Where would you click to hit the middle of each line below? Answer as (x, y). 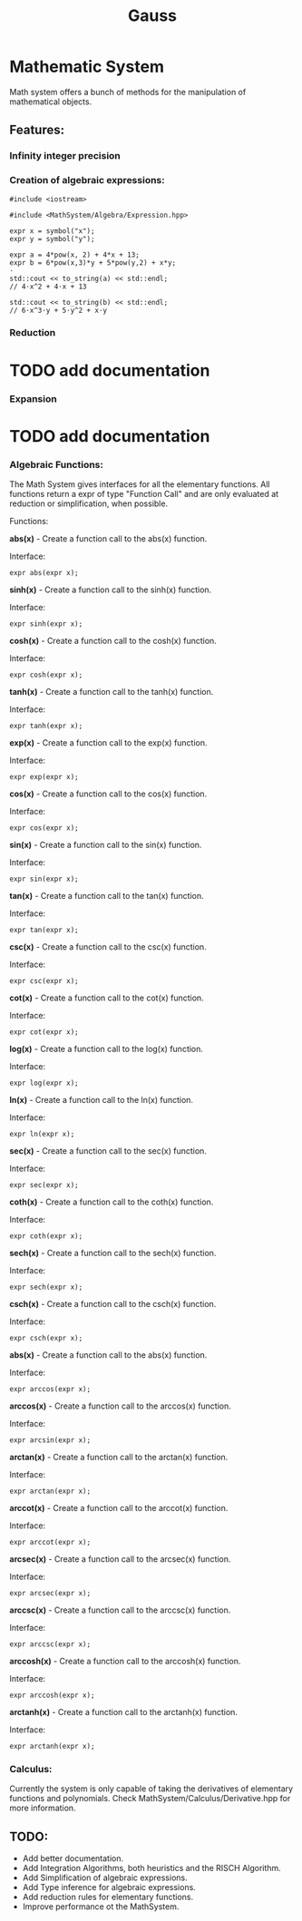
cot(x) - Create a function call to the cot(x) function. (107, 998)
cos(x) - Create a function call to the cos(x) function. (108, 794)
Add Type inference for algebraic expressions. (109, 1887)
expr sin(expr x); (44, 879)
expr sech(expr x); (46, 1287)
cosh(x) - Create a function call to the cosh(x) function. (113, 641)
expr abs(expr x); (44, 573)
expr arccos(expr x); (50, 1390)
